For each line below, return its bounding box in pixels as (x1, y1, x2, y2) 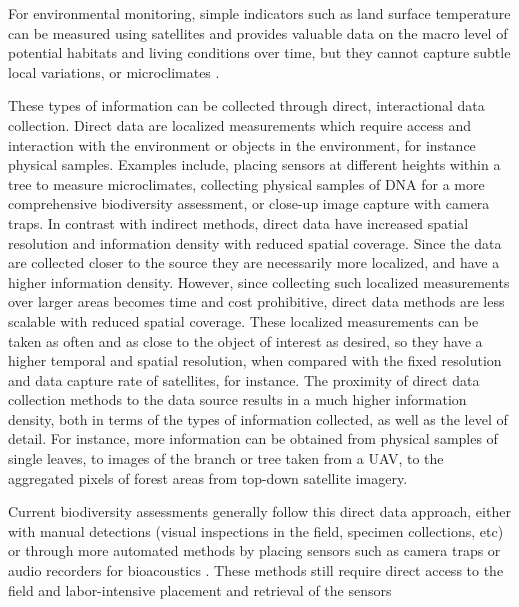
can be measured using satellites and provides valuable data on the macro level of (8, 22, 508, 43)
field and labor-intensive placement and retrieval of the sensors (8, 579, 392, 600)
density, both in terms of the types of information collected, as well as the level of (8, 408, 508, 429)
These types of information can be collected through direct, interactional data (8, 95, 485, 116)
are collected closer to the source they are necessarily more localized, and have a (8, 252, 500, 273)
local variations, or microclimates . (8, 61, 220, 82)
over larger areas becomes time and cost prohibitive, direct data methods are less (8, 291, 505, 312)
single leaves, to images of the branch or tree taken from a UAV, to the (8, 448, 444, 469)
